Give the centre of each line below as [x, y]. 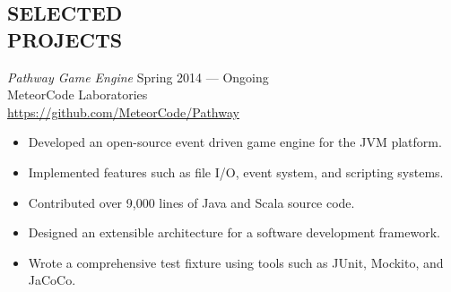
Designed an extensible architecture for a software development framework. [234, 232]
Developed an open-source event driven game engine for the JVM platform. [235, 142]
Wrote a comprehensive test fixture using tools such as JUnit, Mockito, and [236, 262]
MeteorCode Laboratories [78, 94]
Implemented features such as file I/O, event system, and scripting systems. [236, 172]
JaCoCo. [52, 280]
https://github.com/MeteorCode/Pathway [123, 112]
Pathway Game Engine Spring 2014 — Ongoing [138, 77]
